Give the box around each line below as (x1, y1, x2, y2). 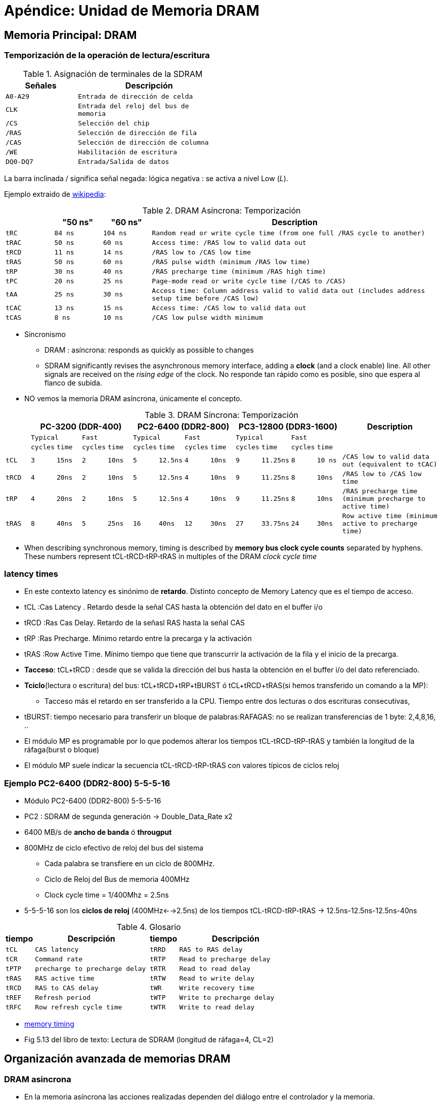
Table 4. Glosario (116, 922, 181, 932)
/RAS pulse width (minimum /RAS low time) (152, 258, 311, 266)
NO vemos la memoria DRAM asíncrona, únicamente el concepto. (24, 394, 242, 403)
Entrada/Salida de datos (78, 157, 169, 165)
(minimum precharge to (342, 494, 426, 502)
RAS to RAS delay (179, 946, 243, 954)
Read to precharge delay (179, 955, 271, 963)
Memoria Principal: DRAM (4, 28, 137, 41)
